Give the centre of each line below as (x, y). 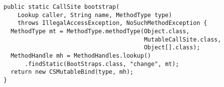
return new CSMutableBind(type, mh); (72, 72)
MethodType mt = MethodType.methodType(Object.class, (100, 31)
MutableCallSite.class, (183, 39)
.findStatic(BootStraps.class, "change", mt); (102, 64)
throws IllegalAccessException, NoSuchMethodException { (112, 23)
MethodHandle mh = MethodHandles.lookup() (81, 55)
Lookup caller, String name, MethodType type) (95, 15)
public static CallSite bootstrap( (62, 7)
